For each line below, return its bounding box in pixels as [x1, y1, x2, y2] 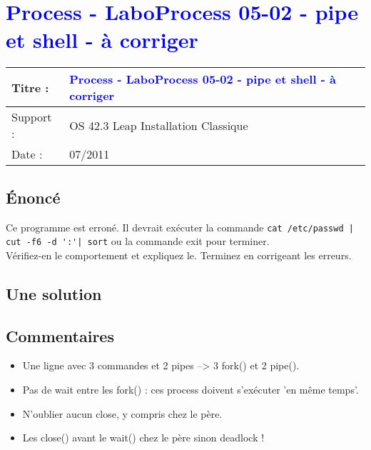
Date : [11, 146, 43, 163]
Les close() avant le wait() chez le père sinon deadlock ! [22, 430, 265, 445]
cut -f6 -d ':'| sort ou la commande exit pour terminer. [6, 234, 270, 249]
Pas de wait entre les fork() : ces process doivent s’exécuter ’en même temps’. [22, 382, 359, 396]
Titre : [11, 79, 49, 96]
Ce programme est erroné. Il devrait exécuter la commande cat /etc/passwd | [6, 219, 354, 234]
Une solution [6, 282, 102, 304]
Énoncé [6, 186, 61, 208]
